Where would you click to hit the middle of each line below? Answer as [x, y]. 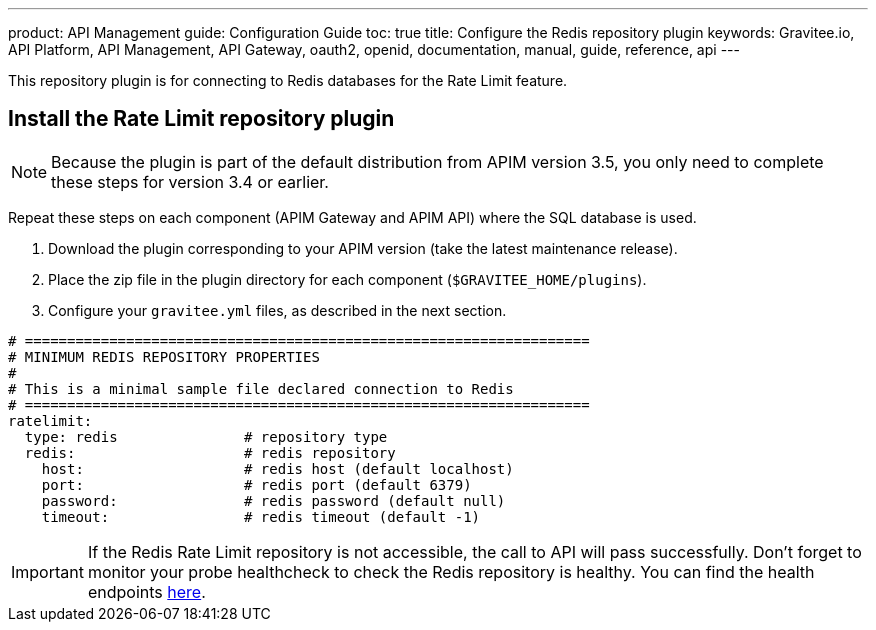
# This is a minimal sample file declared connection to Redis [261, 388]
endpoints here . [146, 591]
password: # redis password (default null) [273, 500]
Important [47, 571]
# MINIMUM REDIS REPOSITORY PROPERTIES [164, 356]
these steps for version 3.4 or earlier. [190, 181]
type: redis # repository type [206, 436]
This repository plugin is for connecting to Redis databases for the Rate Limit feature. [288, 80]
